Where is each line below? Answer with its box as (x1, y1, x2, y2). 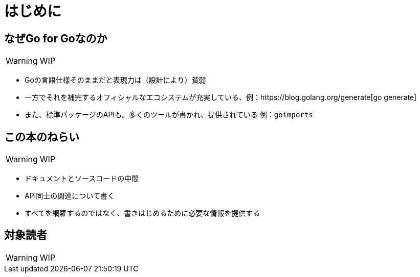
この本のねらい (4, 130, 79, 143)
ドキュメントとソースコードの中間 (25, 174, 139, 183)
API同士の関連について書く (25, 191, 115, 200)
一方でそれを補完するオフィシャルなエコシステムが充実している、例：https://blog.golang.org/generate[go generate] (25, 93, 417, 102)
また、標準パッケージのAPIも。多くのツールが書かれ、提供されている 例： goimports (25, 110, 313, 119)
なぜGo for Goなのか (4, 32, 107, 45)
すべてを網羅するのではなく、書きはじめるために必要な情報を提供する (25, 209, 260, 218)
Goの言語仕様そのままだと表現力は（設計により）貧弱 (25, 75, 206, 85)
